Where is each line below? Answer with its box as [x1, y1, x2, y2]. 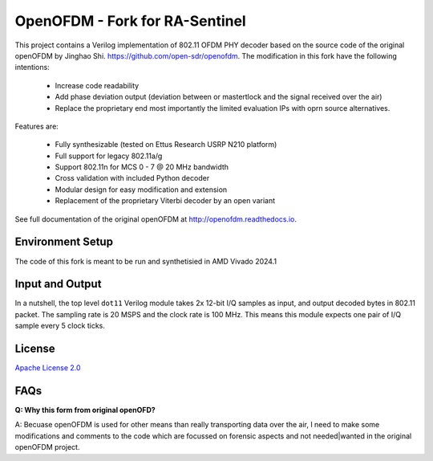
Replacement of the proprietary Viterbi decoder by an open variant [55, 196, 276, 206]
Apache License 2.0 [14, 363, 81, 373]
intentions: [14, 63, 50, 72]
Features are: [14, 121, 59, 131]
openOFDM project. [14, 443, 80, 452]
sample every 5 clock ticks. [14, 321, 106, 331]
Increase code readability [55, 80, 140, 90]
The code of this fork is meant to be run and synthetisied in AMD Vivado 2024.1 [14, 256, 277, 266]
